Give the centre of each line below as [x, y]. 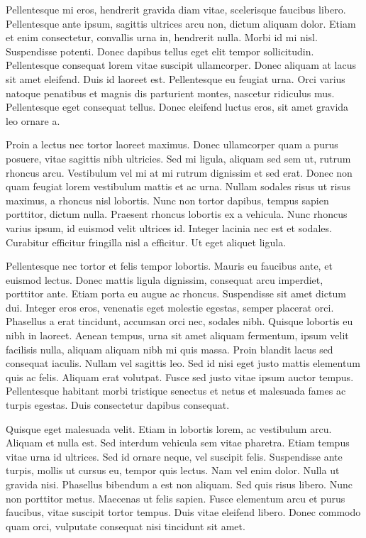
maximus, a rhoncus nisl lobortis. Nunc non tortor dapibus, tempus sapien [167, 200]
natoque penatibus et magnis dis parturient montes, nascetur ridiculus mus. [170, 93]
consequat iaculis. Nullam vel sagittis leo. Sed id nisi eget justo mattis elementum [183, 363]
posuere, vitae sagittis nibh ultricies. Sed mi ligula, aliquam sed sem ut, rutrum [178, 158]
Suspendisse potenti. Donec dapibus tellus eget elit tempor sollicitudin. [160, 51]
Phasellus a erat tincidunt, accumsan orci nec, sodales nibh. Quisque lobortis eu [179, 321]
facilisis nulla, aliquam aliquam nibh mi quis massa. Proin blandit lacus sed [170, 349]
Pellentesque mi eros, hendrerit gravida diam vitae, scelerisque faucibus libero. [176, 9]
